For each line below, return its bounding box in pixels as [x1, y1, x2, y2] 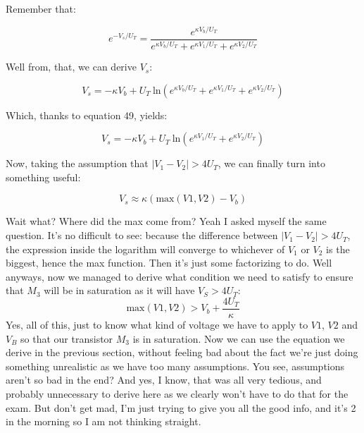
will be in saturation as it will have [44, 283, 195, 298]
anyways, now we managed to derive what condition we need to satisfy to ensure [6, 269, 353, 283]
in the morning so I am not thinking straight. [6, 414, 201, 429]
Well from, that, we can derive [6, 59, 137, 74]
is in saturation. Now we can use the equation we [132, 331, 345, 346]
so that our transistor [20, 331, 113, 346]
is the [326, 241, 350, 256]
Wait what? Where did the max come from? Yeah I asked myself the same [6, 214, 327, 228]
